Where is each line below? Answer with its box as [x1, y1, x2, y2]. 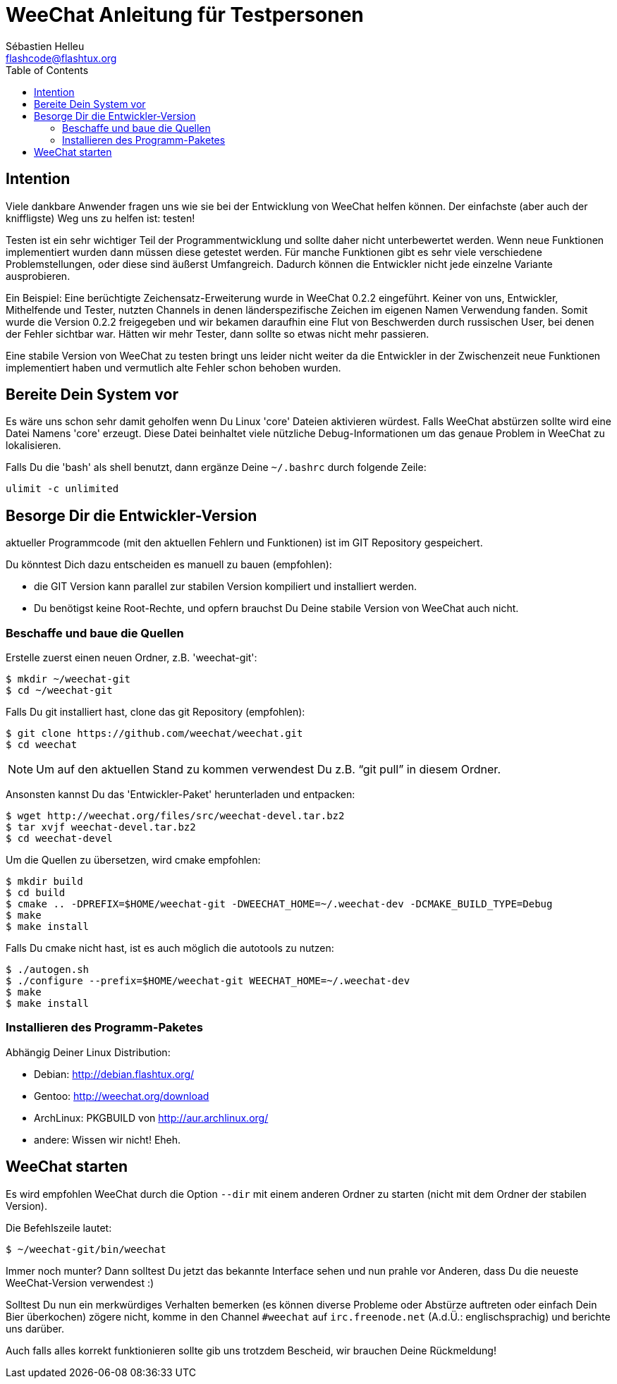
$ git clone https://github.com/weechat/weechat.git [6, 728, 303, 740]
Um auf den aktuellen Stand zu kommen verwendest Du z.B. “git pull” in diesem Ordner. [36, 762, 501, 777]
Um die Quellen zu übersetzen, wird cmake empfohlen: [6, 854, 261, 866]
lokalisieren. [6, 439, 61, 452]
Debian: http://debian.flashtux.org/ [34, 1067, 195, 1080]
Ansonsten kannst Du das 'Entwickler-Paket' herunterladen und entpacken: [6, 788, 355, 801]
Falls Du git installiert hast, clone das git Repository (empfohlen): [6, 706, 305, 718]
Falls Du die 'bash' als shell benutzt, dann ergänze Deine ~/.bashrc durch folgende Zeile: [6, 461, 427, 474]
